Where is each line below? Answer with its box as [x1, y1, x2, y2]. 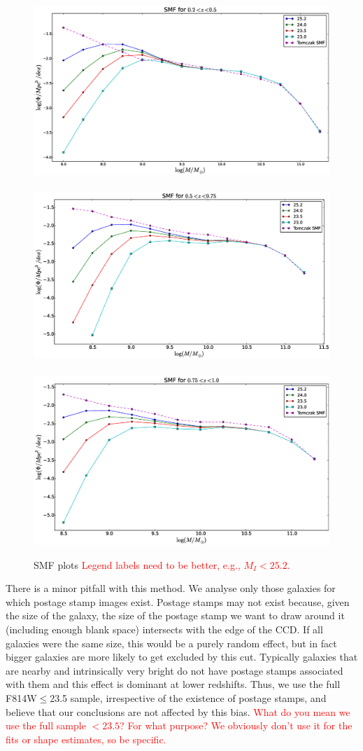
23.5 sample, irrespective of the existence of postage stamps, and [50, 691, 327, 705]
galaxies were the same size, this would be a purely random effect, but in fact [6, 635, 337, 650]
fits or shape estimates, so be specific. [6, 731, 166, 746]
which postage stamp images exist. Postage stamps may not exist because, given [6, 594, 350, 609]
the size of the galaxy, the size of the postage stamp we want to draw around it [6, 608, 345, 623]
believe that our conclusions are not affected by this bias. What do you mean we [6, 704, 350, 719]
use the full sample [6, 718, 86, 733]
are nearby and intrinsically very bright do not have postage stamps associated [6, 663, 343, 677]
